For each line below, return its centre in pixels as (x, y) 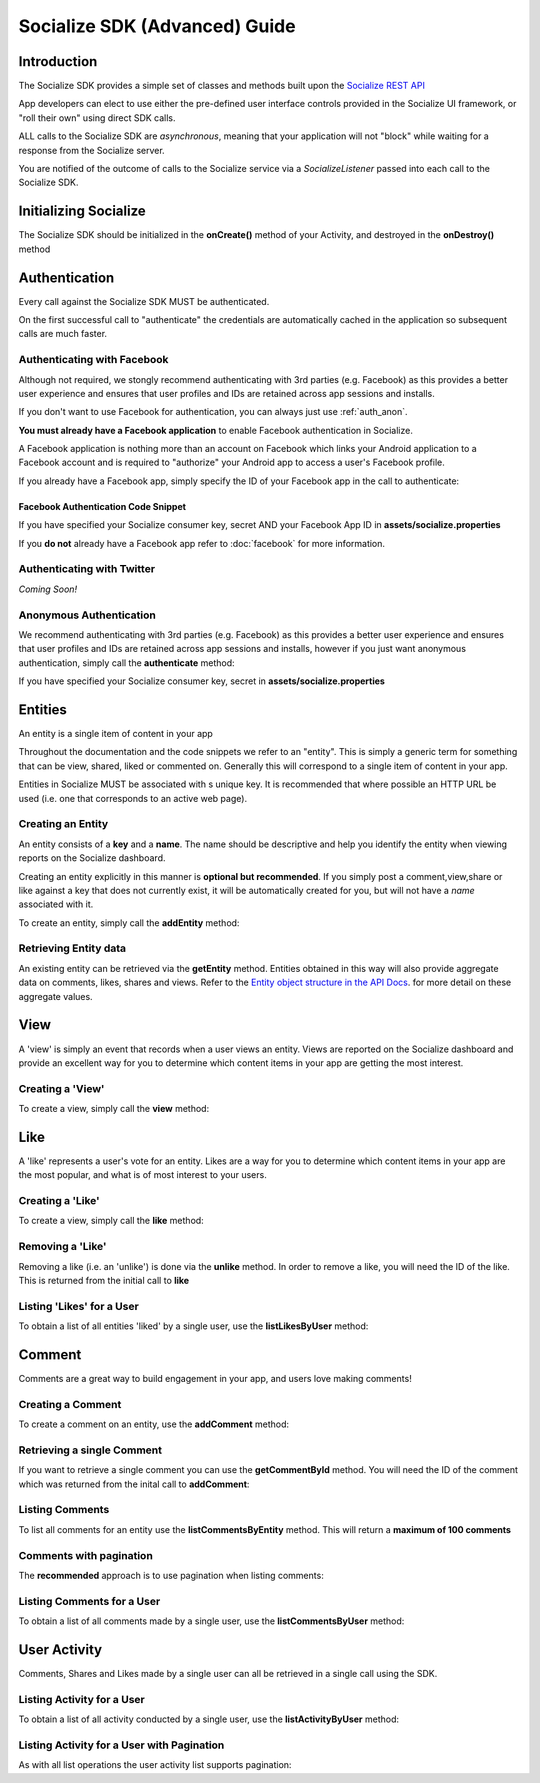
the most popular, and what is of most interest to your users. (142, 1175)
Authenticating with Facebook (93, 360)
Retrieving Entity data (72, 948)
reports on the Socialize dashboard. (92, 858)
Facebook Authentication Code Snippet (102, 506)
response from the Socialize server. (91, 150)
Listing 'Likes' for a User (78, 1306)
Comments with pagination (86, 1555)
